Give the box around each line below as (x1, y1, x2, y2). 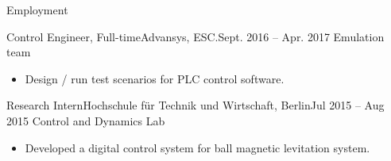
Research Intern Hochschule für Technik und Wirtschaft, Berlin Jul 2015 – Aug (6, 97, 385, 113)
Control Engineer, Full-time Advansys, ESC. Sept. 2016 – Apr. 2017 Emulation (6, 28, 385, 44)
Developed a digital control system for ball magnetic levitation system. (25, 139, 370, 155)
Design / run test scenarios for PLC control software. (25, 70, 285, 86)
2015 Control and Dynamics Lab (6, 112, 165, 128)
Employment (6, 2, 68, 17)
